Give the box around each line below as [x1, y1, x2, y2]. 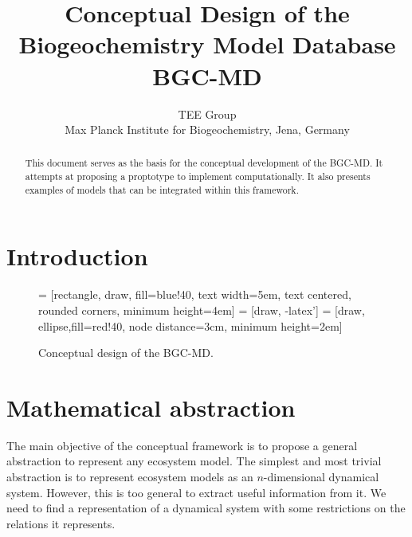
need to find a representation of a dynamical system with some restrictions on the [6, 500, 406, 516]
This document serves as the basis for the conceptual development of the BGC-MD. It [25, 156, 383, 170]
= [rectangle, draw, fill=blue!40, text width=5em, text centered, [38, 286, 351, 303]
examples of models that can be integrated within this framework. [25, 182, 299, 196]
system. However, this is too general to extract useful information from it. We [6, 484, 386, 500]
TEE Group [178, 105, 237, 122]
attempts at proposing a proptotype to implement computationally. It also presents [25, 170, 371, 183]
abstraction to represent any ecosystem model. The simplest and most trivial [6, 453, 382, 469]
